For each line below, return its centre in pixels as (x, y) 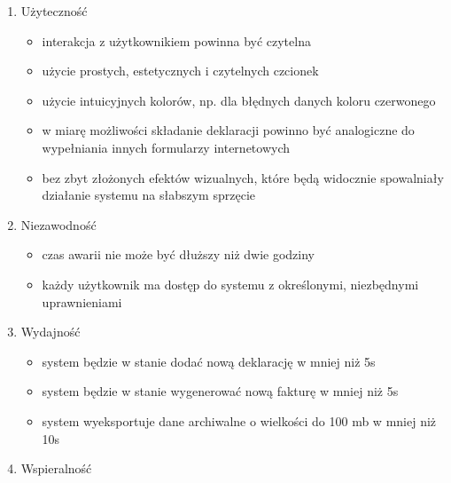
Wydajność (51, 332)
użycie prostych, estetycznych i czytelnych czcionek (180, 71)
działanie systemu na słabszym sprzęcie (148, 195)
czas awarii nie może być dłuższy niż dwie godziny (178, 254)
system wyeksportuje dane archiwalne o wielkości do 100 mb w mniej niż (239, 420)
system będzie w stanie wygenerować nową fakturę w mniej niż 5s (220, 391)
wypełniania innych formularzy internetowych (166, 147)
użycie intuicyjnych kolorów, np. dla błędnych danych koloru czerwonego (239, 100)
